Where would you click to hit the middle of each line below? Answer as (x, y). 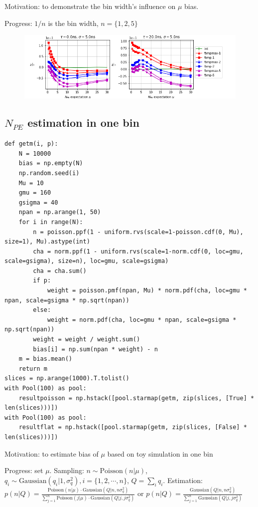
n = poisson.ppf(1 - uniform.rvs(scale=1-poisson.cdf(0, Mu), (138, 232)
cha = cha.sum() (60, 271)
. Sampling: (67, 470)
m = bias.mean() (46, 359)
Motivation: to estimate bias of (52, 453)
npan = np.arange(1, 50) (60, 212)
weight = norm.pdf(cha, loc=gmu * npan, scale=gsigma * (142, 320)
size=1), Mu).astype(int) (47, 242)
